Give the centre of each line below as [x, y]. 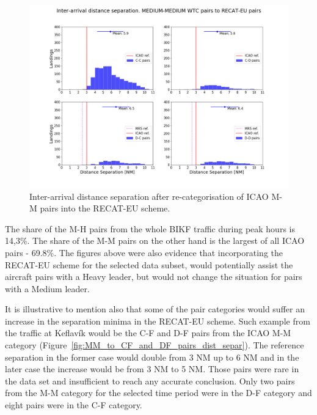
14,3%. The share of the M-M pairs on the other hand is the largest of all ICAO [155, 241]
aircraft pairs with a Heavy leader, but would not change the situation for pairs [154, 277]
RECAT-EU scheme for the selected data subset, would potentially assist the [149, 264]
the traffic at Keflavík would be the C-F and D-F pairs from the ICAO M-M [148, 333]
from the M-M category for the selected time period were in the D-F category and [158, 393]
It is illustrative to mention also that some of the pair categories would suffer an [155, 309]
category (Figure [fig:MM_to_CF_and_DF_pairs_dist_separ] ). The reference [155, 345]
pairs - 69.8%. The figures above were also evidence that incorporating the [144, 252]
